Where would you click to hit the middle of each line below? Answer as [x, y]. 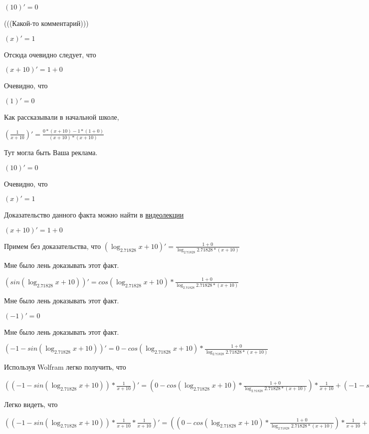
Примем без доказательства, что [53, 246]
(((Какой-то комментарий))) [46, 23]
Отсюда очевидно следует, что [50, 54]
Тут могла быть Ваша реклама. [51, 152]
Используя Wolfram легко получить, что [65, 367]
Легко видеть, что [31, 404]
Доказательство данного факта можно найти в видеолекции [94, 215]
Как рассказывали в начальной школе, [62, 116]
